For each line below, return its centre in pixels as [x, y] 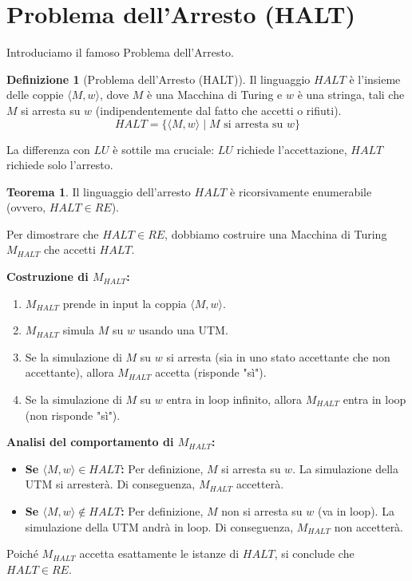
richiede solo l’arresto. [60, 165]
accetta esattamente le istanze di [159, 553]
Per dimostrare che [53, 233]
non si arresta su [262, 511]
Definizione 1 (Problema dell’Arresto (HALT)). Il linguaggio [158, 79]
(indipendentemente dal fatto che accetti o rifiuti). [218, 110]
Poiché [22, 553]
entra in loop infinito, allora [234, 399]
